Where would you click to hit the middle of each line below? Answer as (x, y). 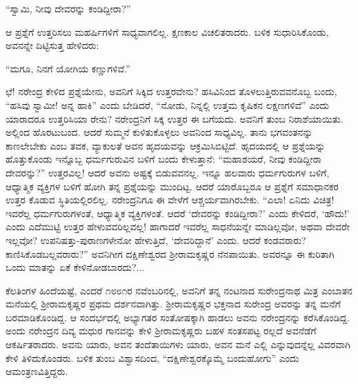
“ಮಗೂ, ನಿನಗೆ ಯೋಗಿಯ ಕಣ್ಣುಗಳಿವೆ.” (68, 68)
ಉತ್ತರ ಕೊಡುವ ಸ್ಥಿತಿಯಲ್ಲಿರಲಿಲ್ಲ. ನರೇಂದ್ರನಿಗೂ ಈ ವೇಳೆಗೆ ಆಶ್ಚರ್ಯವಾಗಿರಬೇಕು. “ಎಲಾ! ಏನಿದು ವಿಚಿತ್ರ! (170, 200)
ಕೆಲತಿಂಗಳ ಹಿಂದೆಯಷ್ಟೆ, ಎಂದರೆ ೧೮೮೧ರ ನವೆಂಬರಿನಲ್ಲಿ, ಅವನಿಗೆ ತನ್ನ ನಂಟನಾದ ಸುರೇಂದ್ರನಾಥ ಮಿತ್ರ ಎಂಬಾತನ (179, 290)
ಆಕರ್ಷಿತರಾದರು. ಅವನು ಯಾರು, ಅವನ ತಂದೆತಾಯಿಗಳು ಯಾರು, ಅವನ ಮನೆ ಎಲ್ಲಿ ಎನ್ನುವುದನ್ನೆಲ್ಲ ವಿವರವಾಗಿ (178, 344)
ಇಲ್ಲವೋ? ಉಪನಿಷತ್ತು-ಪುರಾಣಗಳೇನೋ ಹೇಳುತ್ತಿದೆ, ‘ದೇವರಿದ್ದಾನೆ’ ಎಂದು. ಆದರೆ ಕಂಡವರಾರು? (156, 240)
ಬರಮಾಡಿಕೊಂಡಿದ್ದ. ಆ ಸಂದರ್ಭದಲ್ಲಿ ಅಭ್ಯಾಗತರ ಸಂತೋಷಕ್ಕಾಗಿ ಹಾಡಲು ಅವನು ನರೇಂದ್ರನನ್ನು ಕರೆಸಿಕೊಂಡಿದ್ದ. (178, 317)
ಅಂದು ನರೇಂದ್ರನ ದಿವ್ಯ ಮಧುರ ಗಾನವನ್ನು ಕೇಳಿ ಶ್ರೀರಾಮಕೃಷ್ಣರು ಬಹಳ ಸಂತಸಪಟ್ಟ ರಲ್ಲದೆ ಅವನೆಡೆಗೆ (161, 331)
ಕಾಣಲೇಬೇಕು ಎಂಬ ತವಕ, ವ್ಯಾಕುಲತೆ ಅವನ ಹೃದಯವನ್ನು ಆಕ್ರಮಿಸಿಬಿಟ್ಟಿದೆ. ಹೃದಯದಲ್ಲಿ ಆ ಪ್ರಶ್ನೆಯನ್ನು (166, 145)
